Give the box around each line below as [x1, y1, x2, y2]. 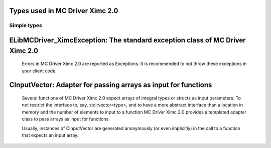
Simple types [9, 22, 42, 29]
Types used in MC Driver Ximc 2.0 [9, 6, 118, 15]
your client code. [22, 67, 57, 73]
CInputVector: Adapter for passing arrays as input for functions [9, 80, 212, 89]
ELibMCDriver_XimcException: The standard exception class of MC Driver [9, 36, 246, 44]
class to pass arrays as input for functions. [22, 116, 110, 122]
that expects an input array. [22, 132, 79, 138]
